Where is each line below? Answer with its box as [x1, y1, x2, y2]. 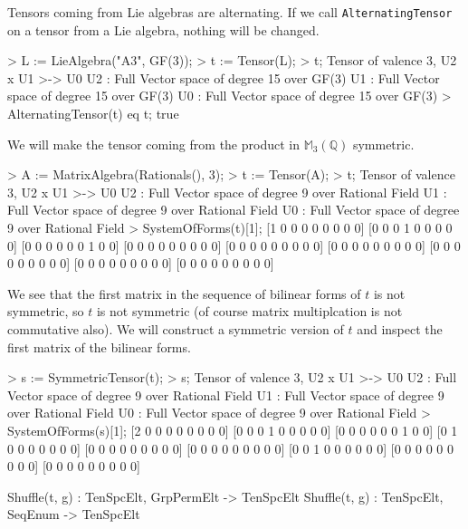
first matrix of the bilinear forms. [7, 337, 191, 356]
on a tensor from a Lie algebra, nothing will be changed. [7, 20, 320, 39]
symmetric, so [7, 302, 84, 321]
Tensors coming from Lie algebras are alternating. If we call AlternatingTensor [7, 3, 453, 21]
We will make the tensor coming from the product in [7, 134, 300, 153]
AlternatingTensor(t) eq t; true [7, 104, 179, 123]
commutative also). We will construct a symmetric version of [7, 319, 344, 338]
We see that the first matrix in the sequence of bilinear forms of [7, 284, 361, 303]
